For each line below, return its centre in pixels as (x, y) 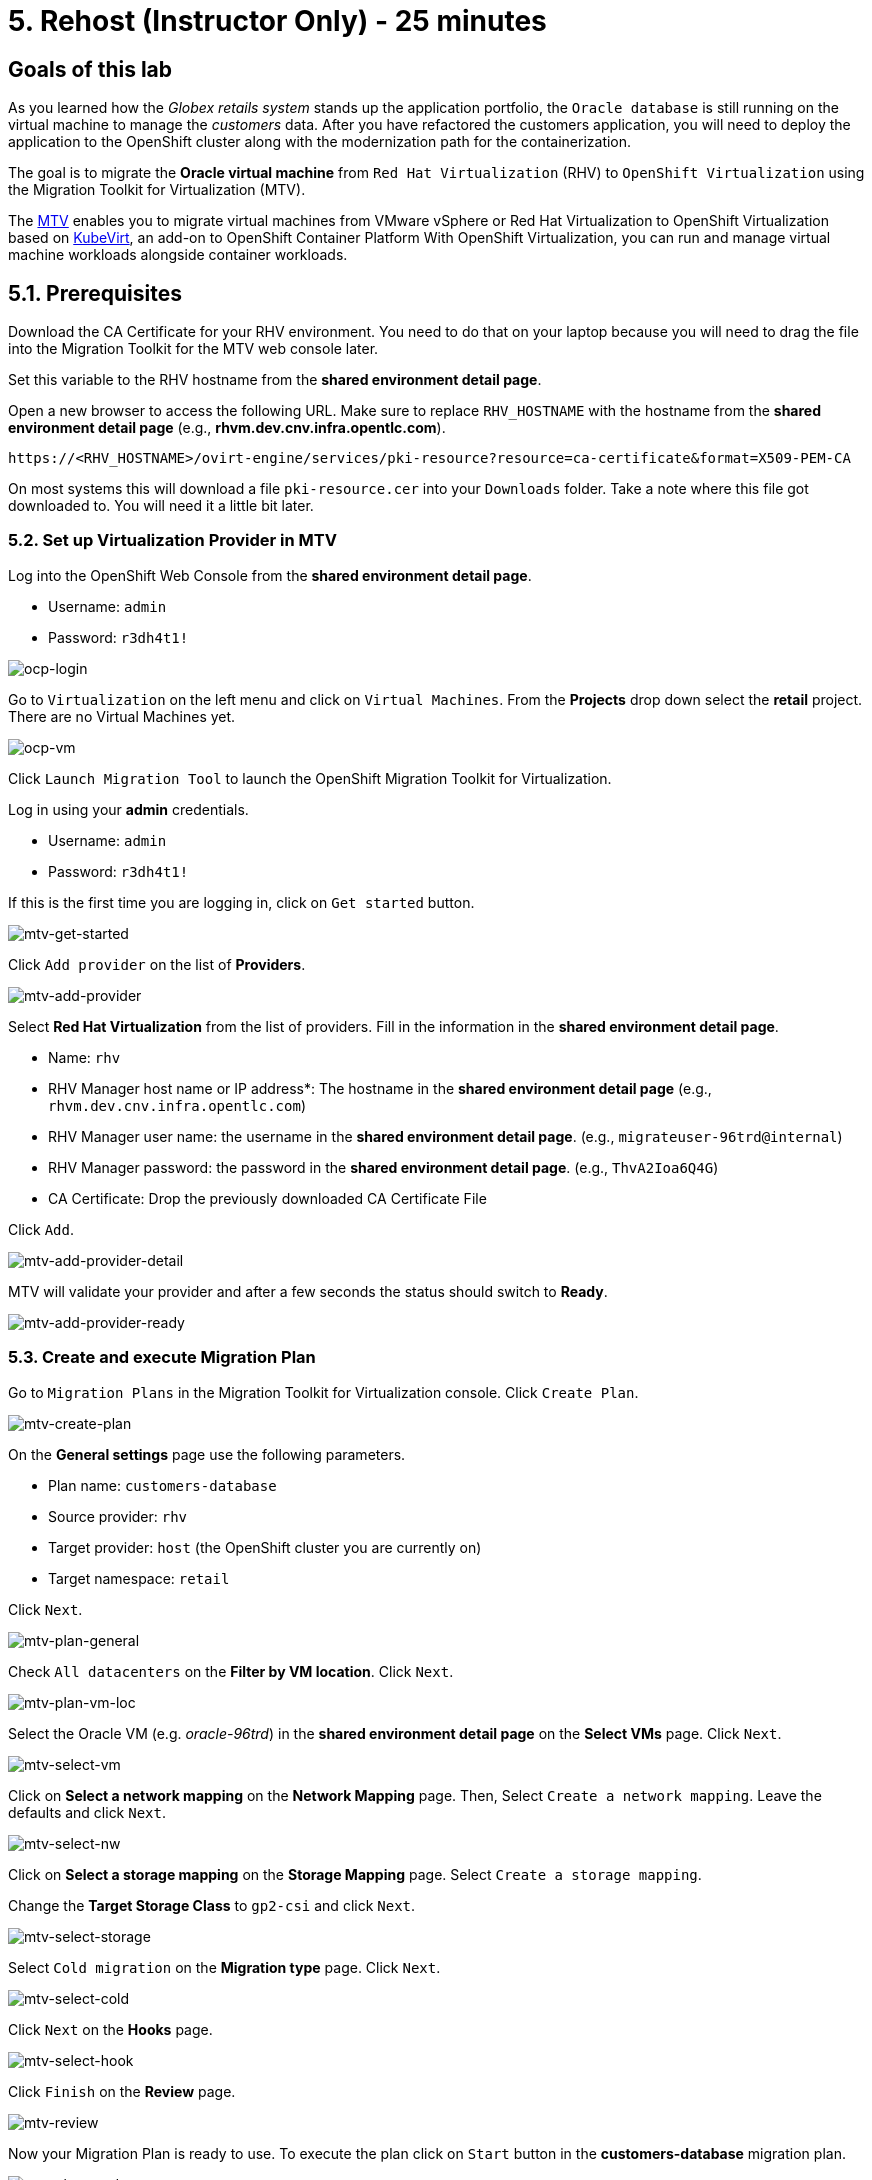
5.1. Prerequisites (95, 293)
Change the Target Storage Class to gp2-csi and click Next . (212, 1905)
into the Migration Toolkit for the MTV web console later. (193, 349)
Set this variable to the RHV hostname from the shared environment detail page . (275, 380)
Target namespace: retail (139, 1578)
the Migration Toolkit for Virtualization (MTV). (157, 190)
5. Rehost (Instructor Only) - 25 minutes (277, 21)
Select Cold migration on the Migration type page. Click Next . (224, 1967)
